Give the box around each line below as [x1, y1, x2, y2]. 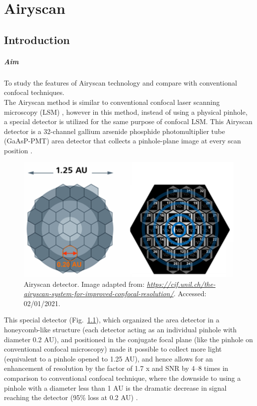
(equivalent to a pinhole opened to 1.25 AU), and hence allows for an [4, 353, 213, 363]
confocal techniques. [4, 87, 65, 97]
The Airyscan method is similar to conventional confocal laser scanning [4, 96, 220, 107]
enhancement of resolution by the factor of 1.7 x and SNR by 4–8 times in [4, 363, 228, 373]
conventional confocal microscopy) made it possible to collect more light [4, 344, 222, 354]
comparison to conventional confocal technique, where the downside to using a [4, 372, 241, 383]
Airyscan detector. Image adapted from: [24, 278, 145, 289]
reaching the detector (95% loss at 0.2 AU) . [4, 392, 138, 403]
